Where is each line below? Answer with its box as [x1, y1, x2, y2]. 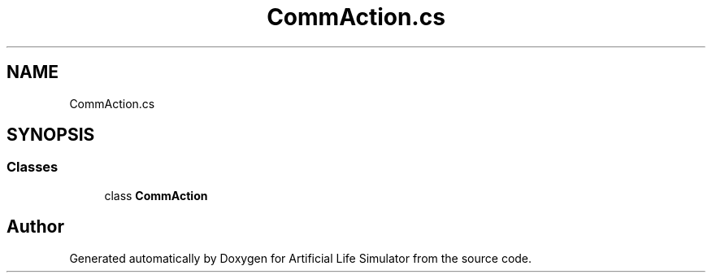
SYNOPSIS [7, 124, 95, 146]
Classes [7, 159, 59, 176]
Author [7, 216, 64, 238]
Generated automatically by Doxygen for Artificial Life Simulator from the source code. [69, 251, 532, 265]
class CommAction [104, 188, 208, 203]
